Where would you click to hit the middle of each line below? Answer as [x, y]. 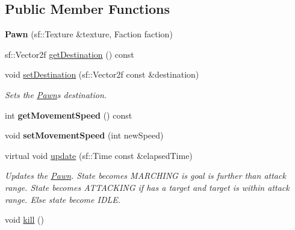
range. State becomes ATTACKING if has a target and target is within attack [147, 187]
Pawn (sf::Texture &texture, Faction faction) [89, 34]
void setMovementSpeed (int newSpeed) [84, 135]
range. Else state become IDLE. [63, 199]
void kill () [24, 219]
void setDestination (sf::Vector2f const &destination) [102, 74]
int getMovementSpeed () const [69, 115]
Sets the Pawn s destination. [56, 94]
